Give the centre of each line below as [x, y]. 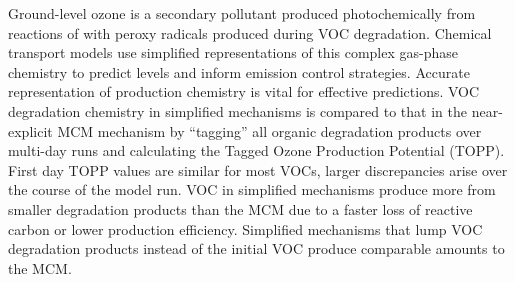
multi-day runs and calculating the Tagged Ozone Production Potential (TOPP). [256, 150]
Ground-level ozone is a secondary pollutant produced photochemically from [242, 13]
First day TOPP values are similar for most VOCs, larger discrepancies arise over [258, 169]
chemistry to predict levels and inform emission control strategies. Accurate [239, 71]
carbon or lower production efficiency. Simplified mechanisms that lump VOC [245, 228]
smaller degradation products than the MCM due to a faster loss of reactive [240, 208]
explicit [30, 130]
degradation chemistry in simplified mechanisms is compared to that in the [237, 110]
